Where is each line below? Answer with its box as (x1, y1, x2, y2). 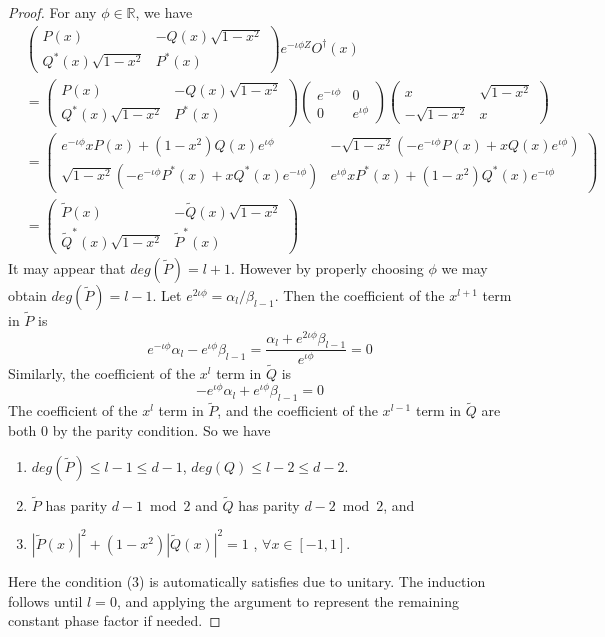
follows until (8, 590, 83, 611)
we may (441, 257, 488, 278)
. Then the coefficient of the (274, 284, 445, 305)
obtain (8, 284, 47, 305)
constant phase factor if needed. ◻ (8, 610, 221, 631)
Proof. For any (8, 2, 97, 22)
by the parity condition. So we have (52, 420, 271, 440)
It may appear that (8, 257, 126, 278)
